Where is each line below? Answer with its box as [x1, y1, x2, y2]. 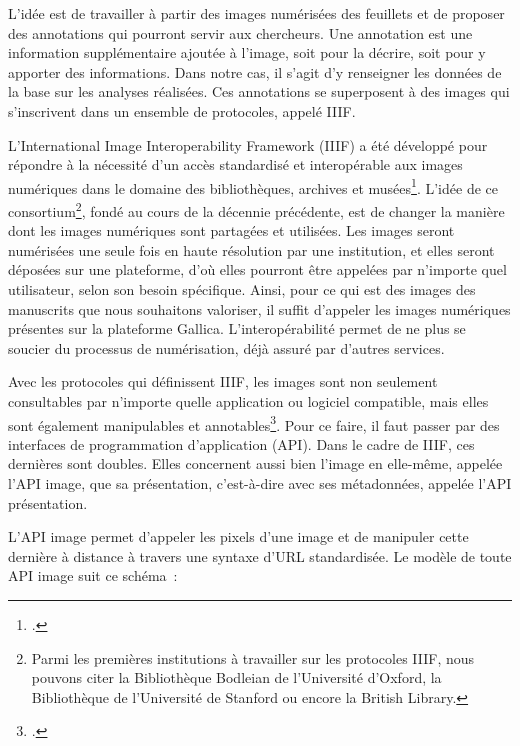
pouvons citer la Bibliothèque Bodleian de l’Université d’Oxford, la [31, 667, 442, 688]
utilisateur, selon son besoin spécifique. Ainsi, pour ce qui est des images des [8, 279, 476, 300]
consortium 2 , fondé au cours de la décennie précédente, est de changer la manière [8, 198, 505, 221]
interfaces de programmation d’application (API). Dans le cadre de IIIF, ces [8, 433, 475, 454]
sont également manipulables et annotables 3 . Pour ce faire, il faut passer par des [8, 411, 500, 435]
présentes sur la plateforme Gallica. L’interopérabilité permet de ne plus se [8, 318, 466, 339]
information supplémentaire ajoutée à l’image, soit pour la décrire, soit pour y [8, 42, 486, 63]
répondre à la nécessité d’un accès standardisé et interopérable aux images [8, 154, 463, 175]
